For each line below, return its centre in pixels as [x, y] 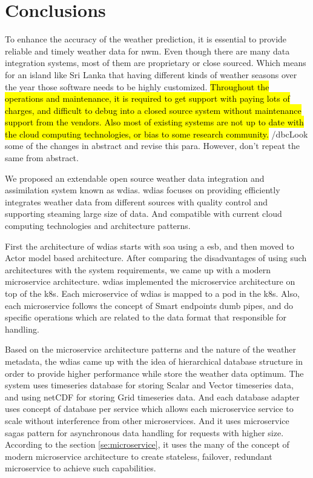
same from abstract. [42, 158]
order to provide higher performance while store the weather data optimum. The [154, 373]
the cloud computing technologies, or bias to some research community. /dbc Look [156, 134]
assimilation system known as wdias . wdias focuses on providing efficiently [143, 190]
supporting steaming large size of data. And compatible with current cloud [143, 214]
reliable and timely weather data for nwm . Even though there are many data [147, 51]
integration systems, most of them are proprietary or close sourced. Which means [156, 63]
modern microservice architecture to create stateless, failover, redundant [139, 456]
